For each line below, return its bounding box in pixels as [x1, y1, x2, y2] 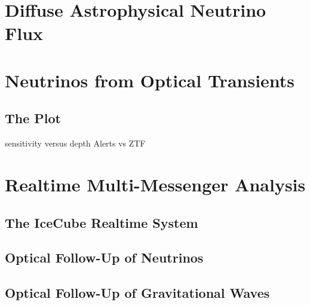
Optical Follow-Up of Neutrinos [5, 248, 204, 267]
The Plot [5, 109, 61, 127]
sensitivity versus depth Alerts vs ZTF [5, 137, 146, 150]
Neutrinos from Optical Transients [5, 68, 295, 92]
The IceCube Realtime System [5, 213, 198, 231]
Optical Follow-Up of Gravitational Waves [5, 283, 270, 302]
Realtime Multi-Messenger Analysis [5, 172, 306, 196]
